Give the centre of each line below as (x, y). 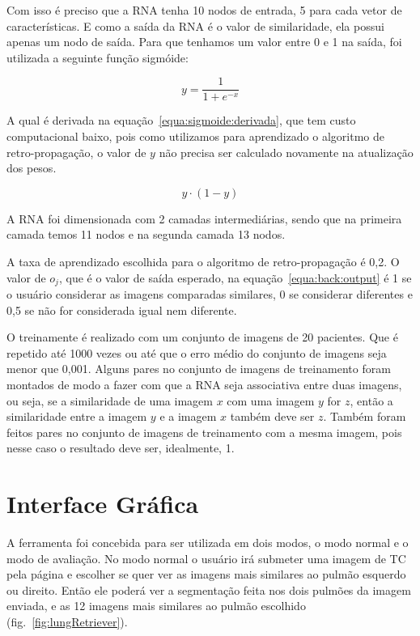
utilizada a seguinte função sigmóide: (98, 57)
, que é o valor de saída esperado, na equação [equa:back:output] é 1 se (235, 277)
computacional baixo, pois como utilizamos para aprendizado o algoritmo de (195, 136)
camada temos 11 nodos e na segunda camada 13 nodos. (146, 234)
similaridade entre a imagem (77, 416)
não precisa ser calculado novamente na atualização (286, 152)
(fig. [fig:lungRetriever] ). (67, 622)
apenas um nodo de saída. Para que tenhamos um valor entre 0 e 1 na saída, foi (204, 42)
